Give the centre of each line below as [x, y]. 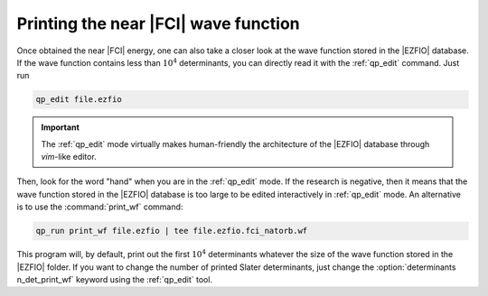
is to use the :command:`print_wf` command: [100, 207]
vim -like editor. [69, 157]
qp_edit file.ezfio [79, 100]
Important [61, 127]
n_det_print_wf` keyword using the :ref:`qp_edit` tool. [114, 279]
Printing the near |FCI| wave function [158, 23]
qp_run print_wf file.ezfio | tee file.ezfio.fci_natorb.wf [172, 231]
